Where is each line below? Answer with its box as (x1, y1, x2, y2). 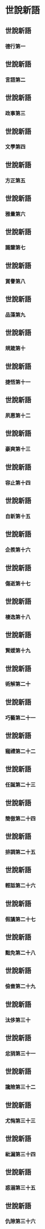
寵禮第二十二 (5, 748, 36, 755)
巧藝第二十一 (5, 714, 36, 721)
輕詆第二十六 (5, 882, 36, 889)
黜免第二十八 (5, 949, 36, 956)
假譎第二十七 (5, 916, 36, 923)
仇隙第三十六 (5, 1218, 36, 1225)
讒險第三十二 (5, 1083, 36, 1091)
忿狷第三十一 (5, 1050, 36, 1057)
